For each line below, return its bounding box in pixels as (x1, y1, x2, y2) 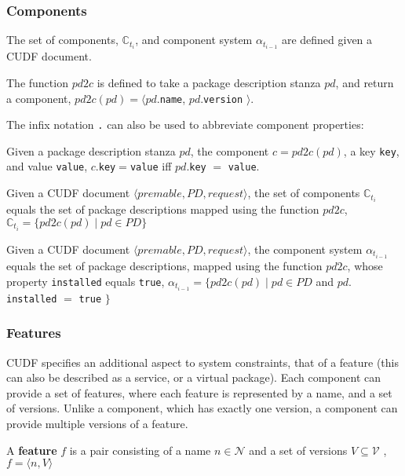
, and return (335, 74, 394, 90)
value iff (130, 158, 172, 174)
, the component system (247, 240, 363, 257)
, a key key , (343, 142, 400, 159)
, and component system (135, 31, 253, 48)
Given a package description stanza (6, 142, 176, 159)
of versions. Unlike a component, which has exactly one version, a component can (6, 400, 398, 416)
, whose (347, 258, 383, 273)
